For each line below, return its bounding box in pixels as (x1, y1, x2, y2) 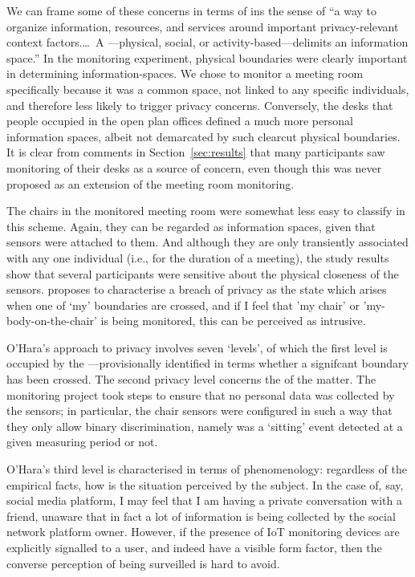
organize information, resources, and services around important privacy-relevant (6, 18, 399, 35)
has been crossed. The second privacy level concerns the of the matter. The (6, 371, 376, 388)
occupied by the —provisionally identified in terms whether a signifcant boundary (6, 355, 409, 372)
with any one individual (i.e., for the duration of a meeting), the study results (6, 249, 389, 266)
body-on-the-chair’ (6, 312, 97, 329)
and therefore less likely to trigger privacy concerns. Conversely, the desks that (6, 96, 393, 113)
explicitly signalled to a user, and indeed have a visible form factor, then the (6, 539, 382, 555)
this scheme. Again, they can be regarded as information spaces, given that (6, 217, 376, 234)
